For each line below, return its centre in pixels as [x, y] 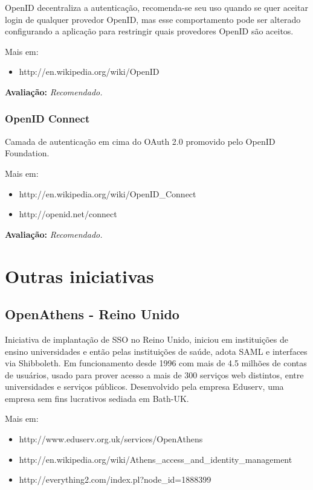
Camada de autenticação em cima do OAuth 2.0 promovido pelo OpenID [140, 141]
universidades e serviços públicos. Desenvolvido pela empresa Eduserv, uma [144, 387]
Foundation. [27, 153]
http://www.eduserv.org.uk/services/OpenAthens [111, 439]
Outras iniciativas [79, 275]
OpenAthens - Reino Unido [92, 314]
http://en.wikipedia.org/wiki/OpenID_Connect [108, 193]
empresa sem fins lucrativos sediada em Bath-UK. [97, 398]
